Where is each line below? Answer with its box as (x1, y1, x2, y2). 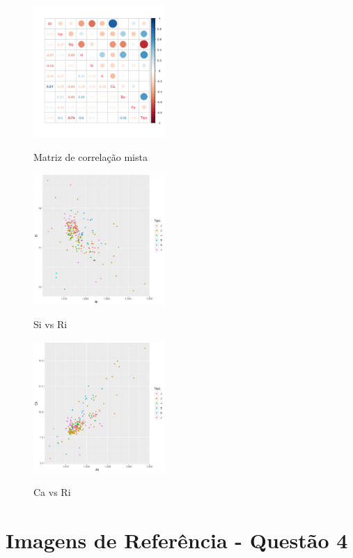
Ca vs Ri (33, 485, 71, 499)
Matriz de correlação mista (33, 149, 148, 164)
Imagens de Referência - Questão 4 (6, 525, 348, 554)
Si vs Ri (33, 317, 68, 332)
